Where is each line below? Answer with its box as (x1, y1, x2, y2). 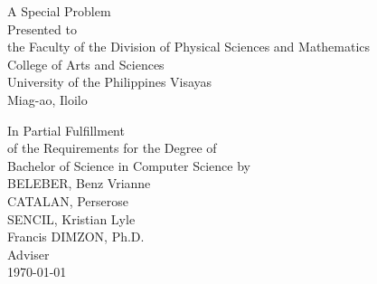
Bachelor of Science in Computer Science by (7, 156, 250, 175)
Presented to (7, 19, 77, 38)
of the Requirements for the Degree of (7, 138, 217, 157)
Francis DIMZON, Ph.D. (7, 227, 145, 246)
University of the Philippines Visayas (7, 72, 212, 91)
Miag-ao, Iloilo (7, 90, 88, 109)
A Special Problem (7, 2, 111, 20)
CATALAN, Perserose (7, 191, 128, 210)
